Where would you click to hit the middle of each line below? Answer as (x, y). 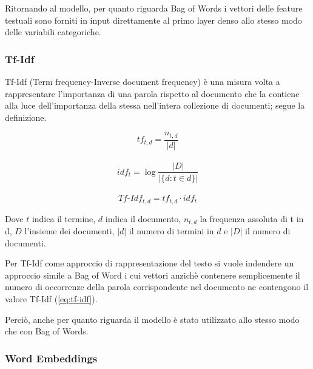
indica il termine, (64, 218)
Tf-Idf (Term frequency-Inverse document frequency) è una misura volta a (143, 81)
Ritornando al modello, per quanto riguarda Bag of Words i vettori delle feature (154, 8)
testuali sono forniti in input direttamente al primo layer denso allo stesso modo (153, 20)
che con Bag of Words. (47, 331)
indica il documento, (143, 218)
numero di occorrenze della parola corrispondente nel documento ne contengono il (157, 287)
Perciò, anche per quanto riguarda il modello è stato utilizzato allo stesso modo (152, 319)
